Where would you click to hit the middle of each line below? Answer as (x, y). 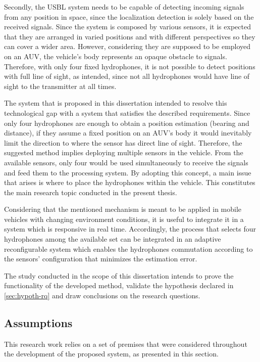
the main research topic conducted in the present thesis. (91, 192)
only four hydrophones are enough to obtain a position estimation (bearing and (127, 123)
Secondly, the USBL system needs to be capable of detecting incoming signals (124, 7)
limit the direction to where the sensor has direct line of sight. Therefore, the (123, 142)
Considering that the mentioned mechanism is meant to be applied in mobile (123, 209)
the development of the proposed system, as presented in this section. (111, 354)
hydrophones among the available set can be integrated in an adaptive (113, 239)
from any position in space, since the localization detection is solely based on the (129, 16)
